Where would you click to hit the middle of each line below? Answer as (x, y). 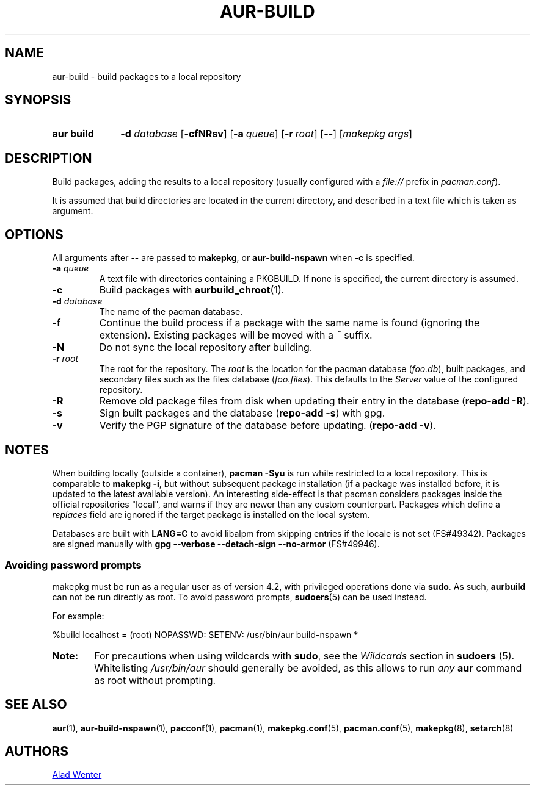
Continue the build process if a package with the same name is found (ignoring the (289, 323)
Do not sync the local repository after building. (206, 347)
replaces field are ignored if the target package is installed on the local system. (211, 514)
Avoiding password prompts (73, 565)
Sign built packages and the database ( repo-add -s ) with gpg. (242, 413)
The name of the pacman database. (171, 312)
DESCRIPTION (49, 158)
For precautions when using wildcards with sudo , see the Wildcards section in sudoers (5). (304, 655)
